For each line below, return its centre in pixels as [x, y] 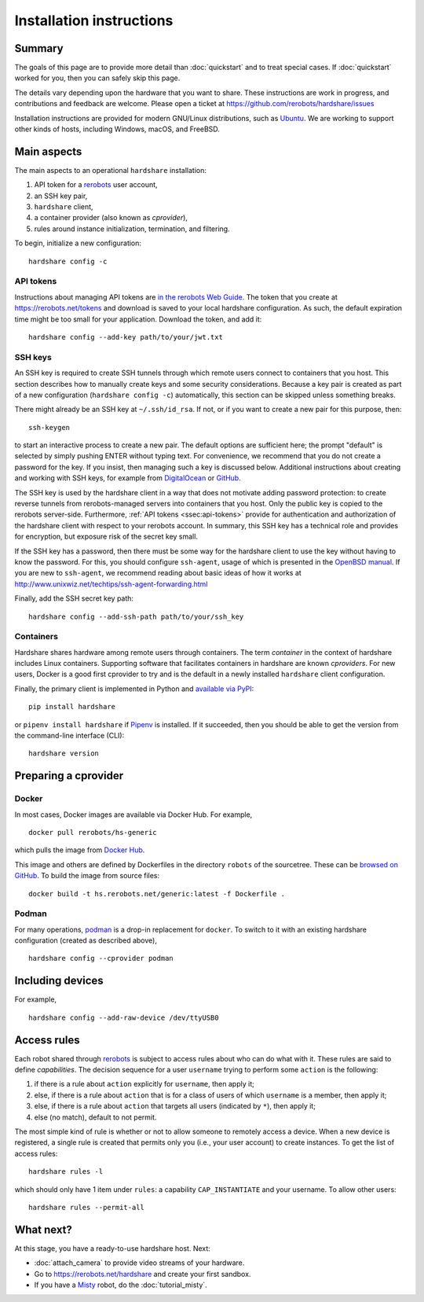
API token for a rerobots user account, [96, 185]
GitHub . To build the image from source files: [87, 876]
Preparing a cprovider [69, 776]
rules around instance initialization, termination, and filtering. [132, 229]
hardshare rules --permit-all [87, 1207]
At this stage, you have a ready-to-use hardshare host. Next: [113, 1248]
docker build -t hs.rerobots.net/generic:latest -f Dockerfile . [157, 894]
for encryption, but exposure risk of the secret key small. [106, 537]
